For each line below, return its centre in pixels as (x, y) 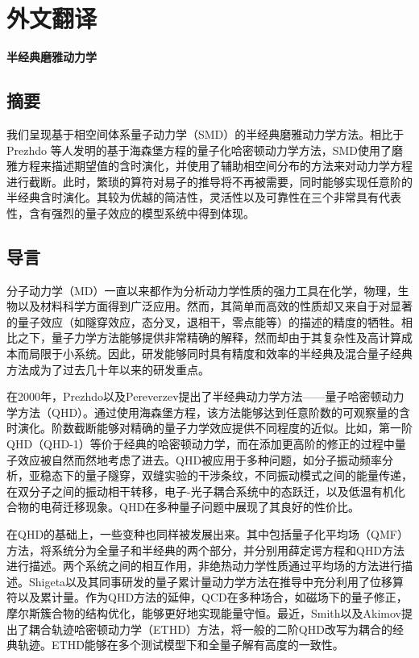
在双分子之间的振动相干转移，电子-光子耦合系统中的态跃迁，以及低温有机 (200, 491)
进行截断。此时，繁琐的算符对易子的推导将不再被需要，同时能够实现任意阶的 (209, 181)
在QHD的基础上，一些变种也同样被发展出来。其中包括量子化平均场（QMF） (207, 534)
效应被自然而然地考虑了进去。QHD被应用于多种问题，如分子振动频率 (200, 459)
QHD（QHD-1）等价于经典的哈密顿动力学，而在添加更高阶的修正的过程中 (201, 444)
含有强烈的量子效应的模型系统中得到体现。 (141, 212)
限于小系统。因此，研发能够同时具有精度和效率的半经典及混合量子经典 (226, 354)
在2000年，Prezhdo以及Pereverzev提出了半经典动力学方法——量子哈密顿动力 (205, 396)
